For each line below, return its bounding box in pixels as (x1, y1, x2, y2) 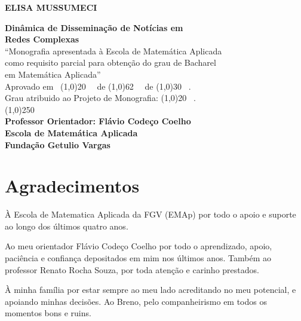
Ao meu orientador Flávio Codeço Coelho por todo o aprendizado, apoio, (5, 240, 272, 252)
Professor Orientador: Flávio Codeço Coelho (5, 115, 191, 127)
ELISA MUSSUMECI (5, 1, 97, 13)
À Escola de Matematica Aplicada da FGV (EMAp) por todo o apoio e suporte (5, 208, 296, 221)
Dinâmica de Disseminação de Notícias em (5, 21, 183, 33)
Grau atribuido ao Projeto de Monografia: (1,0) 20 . (5, 91, 196, 104)
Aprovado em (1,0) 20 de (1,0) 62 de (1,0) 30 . (5, 80, 191, 92)
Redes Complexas (5, 33, 79, 45)
